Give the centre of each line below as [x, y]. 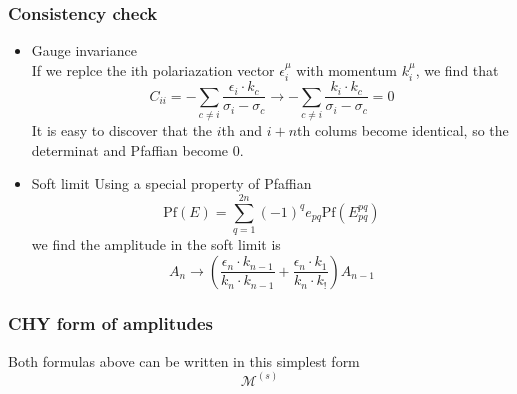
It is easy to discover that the [122, 130]
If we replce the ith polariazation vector [153, 69]
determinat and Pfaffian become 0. [137, 149]
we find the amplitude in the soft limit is [156, 243]
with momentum [347, 69]
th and [242, 130]
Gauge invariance [84, 50]
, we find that [457, 69]
